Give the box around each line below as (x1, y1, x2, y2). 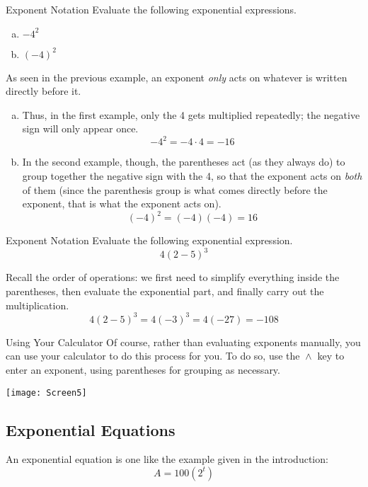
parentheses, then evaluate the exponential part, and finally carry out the (6, 284, 324, 299)
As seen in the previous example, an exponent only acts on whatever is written (6, 69, 347, 84)
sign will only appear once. (22, 121, 139, 136)
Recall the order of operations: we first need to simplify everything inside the (6, 270, 340, 285)
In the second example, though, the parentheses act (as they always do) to (22, 154, 345, 169)
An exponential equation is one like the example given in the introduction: (6, 452, 328, 466)
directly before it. (6, 84, 81, 98)
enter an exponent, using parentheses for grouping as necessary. (6, 362, 280, 377)
